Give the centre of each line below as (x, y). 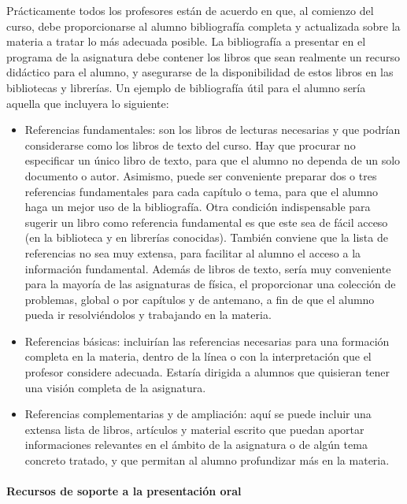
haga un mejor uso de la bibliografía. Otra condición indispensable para (198, 207)
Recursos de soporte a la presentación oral (124, 491)
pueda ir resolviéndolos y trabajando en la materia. (148, 315)
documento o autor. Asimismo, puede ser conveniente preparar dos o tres (201, 175)
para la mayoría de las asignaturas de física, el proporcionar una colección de (210, 284)
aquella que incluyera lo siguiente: (88, 103)
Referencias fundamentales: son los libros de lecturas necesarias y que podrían (213, 130)
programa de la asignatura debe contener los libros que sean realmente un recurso (203, 56)
